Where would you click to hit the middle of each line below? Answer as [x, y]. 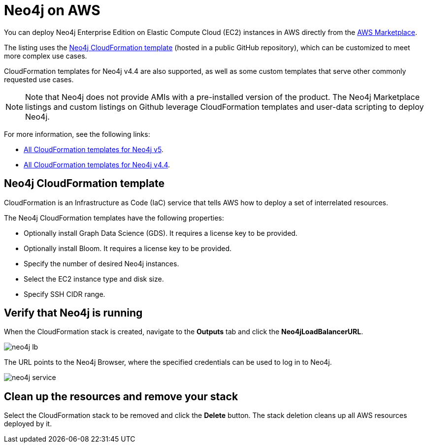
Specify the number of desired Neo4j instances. [101, 263]
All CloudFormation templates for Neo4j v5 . [94, 149]
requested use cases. [39, 79]
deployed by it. [28, 424]
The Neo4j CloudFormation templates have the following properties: [114, 218]
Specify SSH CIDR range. [65, 294]
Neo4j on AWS [52, 10]
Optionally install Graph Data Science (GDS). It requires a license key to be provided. [161, 233]
